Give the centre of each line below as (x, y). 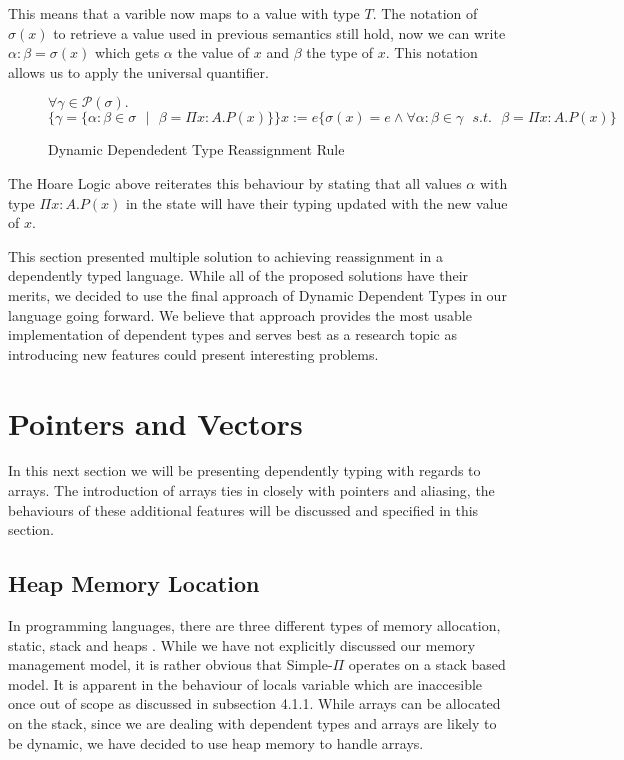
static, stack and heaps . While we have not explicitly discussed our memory (242, 644)
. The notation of (425, 13)
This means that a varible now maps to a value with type (184, 13)
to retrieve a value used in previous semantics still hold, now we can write (279, 32)
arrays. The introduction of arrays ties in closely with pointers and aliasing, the (251, 490)
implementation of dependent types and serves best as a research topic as (232, 334)
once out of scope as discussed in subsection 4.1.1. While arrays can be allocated (254, 703)
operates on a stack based (427, 664)
